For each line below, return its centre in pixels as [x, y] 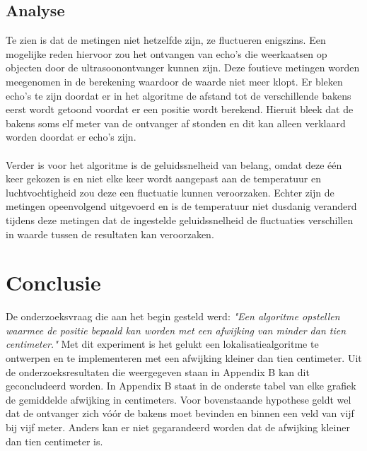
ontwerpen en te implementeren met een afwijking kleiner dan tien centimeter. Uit [184, 358]
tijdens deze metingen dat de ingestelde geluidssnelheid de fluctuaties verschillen [180, 219]
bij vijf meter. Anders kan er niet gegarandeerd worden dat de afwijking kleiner [178, 427]
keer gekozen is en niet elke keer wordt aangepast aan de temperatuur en [163, 178]
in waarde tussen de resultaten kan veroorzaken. [110, 234]
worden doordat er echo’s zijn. [71, 137]
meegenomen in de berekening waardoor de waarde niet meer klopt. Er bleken [174, 81]
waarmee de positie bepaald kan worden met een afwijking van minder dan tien [176, 330]
